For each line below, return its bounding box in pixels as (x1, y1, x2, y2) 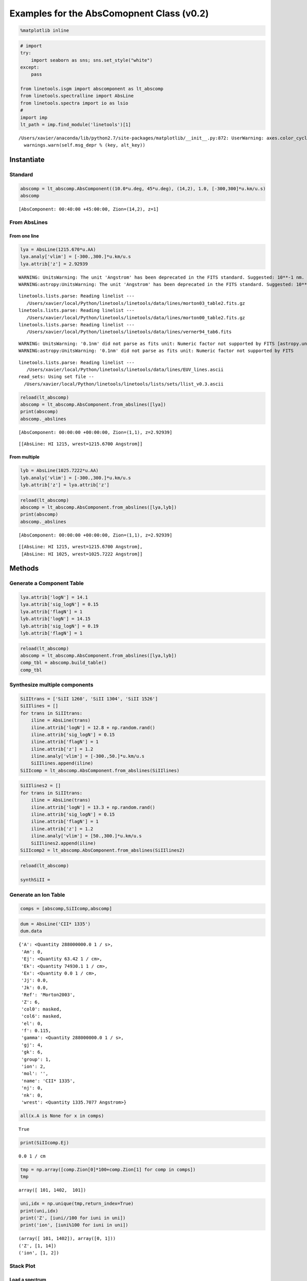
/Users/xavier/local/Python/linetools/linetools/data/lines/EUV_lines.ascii (26, 366, 224, 373)
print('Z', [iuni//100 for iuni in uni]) (20, 1215, 126, 1221)
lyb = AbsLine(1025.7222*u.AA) (20, 468, 99, 473)
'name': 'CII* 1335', (21, 1078, 76, 1084)
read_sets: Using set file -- (18, 374, 95, 380)
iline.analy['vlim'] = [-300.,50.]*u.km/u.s (31, 753, 145, 759)
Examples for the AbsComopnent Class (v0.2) (9, 8, 209, 19)
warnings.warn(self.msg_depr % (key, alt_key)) (24, 142, 146, 148)
